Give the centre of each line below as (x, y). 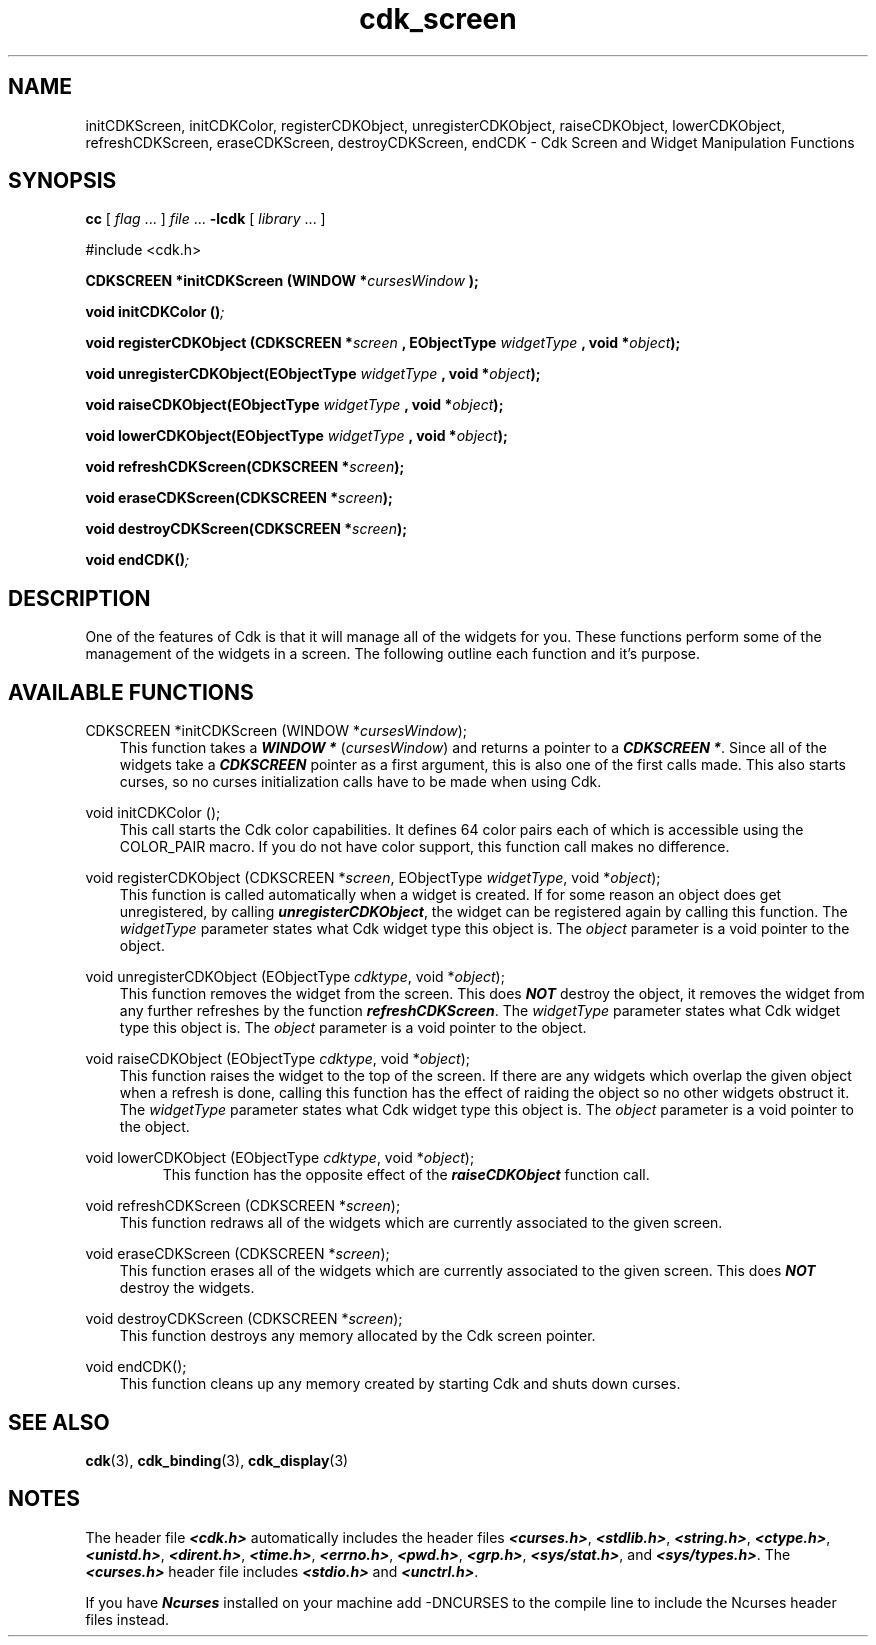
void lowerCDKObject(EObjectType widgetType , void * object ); (296, 436)
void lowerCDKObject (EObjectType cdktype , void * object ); (280, 1158)
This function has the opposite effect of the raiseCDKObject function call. (406, 1175)
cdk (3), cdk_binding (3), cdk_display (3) (217, 1460)
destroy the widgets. (187, 1288)
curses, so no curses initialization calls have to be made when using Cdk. (360, 782)
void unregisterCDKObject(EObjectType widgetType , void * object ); (313, 374)
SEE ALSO (59, 1422)
